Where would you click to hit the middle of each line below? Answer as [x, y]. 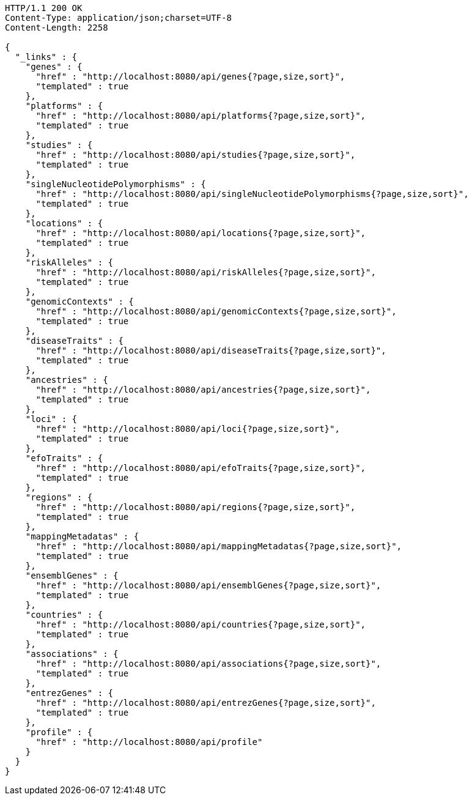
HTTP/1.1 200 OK [44, 8]
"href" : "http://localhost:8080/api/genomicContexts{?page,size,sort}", [216, 311]
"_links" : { [46, 57]
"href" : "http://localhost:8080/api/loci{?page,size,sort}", [188, 429]
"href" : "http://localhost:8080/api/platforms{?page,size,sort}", [201, 116]
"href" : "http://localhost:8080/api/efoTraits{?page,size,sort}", [201, 468]
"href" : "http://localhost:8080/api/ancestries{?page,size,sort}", [203, 390]
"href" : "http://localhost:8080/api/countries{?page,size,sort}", [201, 624]
